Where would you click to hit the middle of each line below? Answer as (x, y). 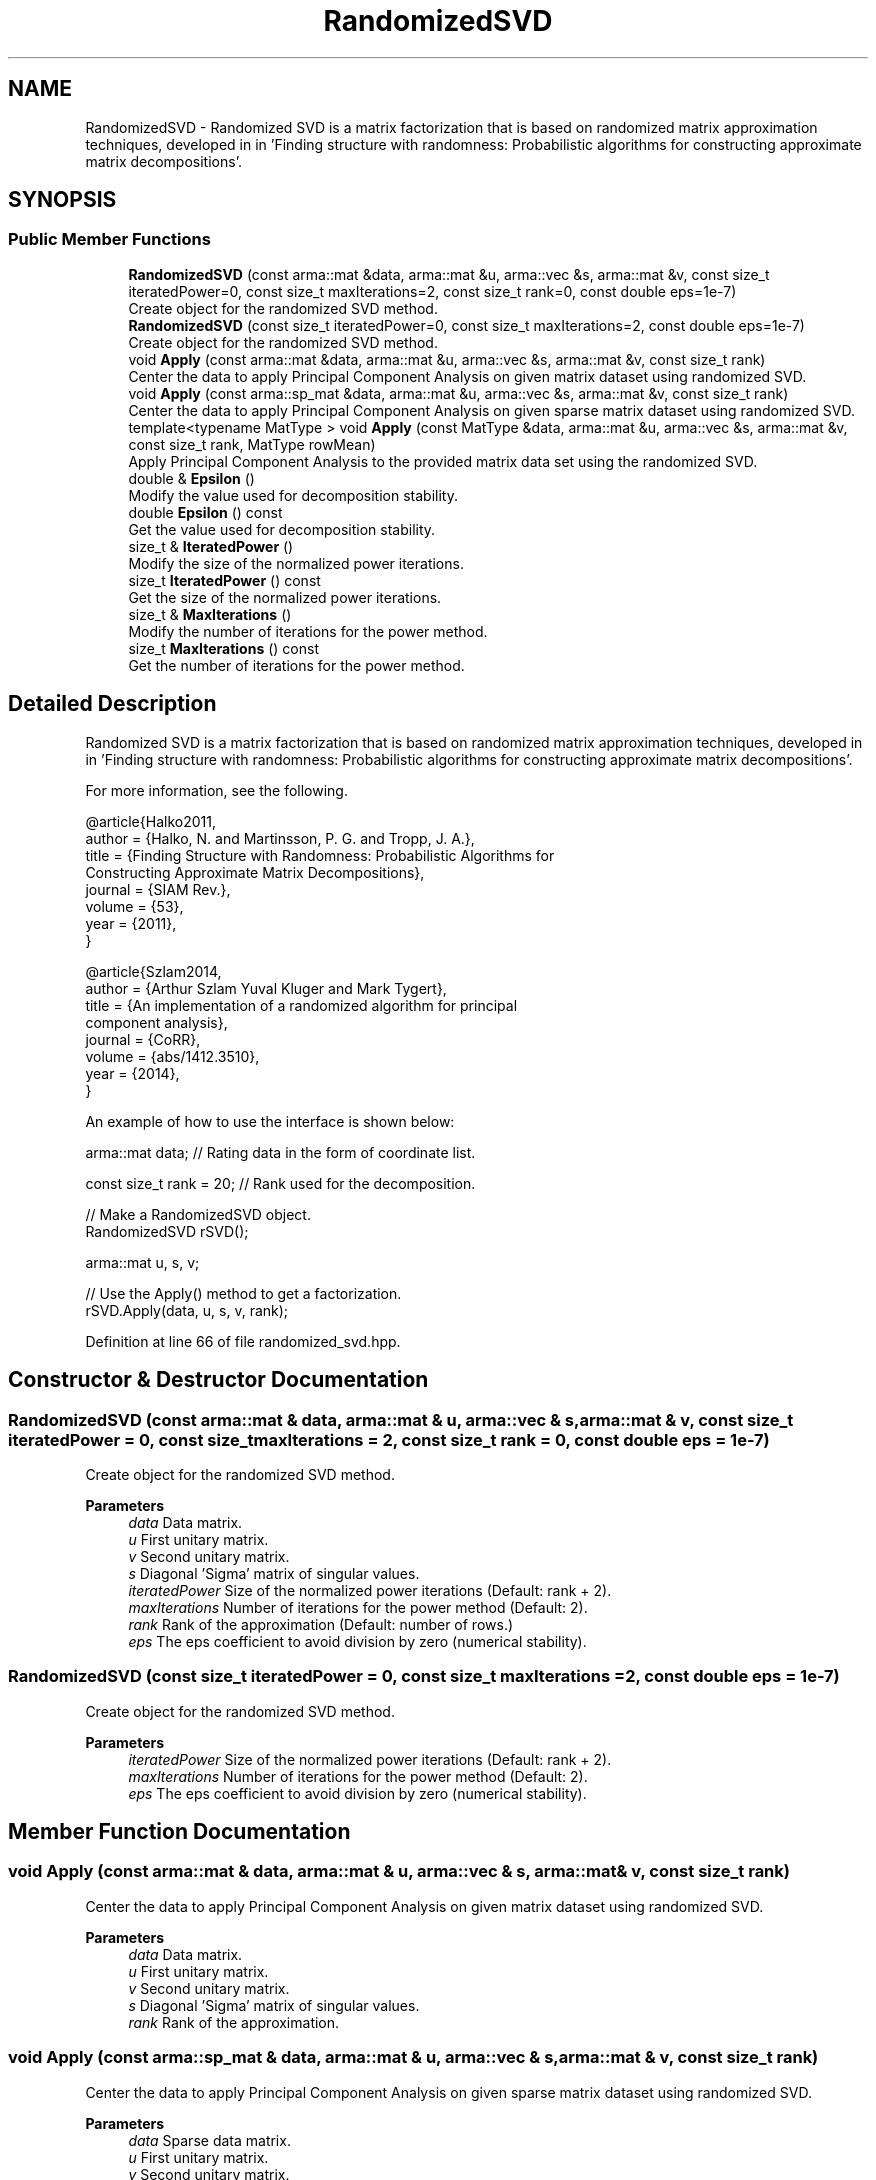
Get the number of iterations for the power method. (296, 665)
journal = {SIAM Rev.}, (158, 889)
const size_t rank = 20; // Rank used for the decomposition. (280, 1183)
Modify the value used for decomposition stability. (293, 495)
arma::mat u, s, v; (142, 1262)
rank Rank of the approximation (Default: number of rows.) (321, 1624)
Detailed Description (112, 704)
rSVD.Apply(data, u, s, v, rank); (187, 1310)
